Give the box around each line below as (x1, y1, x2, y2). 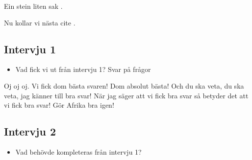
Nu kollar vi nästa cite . (4, 17, 76, 27)
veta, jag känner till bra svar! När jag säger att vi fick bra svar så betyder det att (4, 90, 249, 100)
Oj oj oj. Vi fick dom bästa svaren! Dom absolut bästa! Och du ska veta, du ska (4, 80, 244, 91)
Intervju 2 (4, 124, 56, 139)
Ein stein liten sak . (4, 1, 63, 11)
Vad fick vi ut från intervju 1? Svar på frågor (15, 64, 151, 74)
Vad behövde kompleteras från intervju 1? (15, 146, 142, 157)
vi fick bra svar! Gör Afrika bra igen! (4, 100, 114, 110)
